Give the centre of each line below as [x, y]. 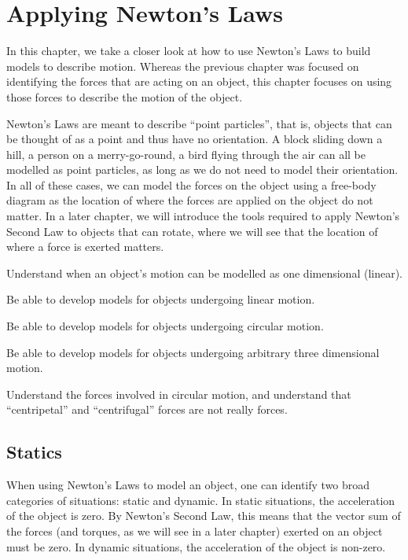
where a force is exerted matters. [85, 247]
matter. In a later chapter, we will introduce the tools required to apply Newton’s [203, 216]
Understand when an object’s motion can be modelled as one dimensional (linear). [205, 273]
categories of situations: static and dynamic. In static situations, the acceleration [201, 500]
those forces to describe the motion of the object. [125, 96]
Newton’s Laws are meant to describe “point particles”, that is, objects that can [199, 123]
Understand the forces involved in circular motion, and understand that [179, 394]
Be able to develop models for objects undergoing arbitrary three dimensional [193, 352]
